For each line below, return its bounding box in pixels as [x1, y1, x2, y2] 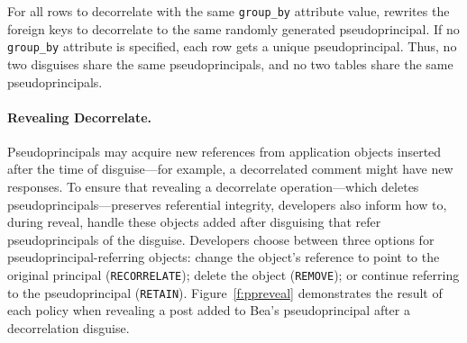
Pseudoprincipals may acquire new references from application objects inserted [7, 141, 442, 160]
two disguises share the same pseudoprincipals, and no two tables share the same [7, 54, 453, 73]
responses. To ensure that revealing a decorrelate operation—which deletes [7, 177, 419, 196]
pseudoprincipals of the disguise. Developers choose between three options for [7, 230, 435, 248]
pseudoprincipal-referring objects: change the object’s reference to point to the [7, 248, 440, 266]
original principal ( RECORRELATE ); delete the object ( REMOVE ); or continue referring [7, 266, 460, 284]
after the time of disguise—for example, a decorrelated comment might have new [7, 159, 453, 178]
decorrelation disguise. [7, 318, 130, 337]
